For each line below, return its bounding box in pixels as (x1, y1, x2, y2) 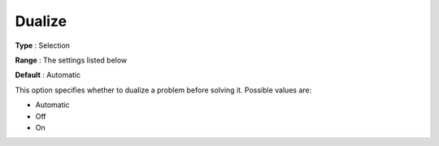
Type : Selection (15, 41, 71, 50)
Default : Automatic (15, 70, 81, 80)
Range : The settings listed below (15, 55, 128, 65)
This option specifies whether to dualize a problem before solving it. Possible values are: (15, 85, 312, 95)
